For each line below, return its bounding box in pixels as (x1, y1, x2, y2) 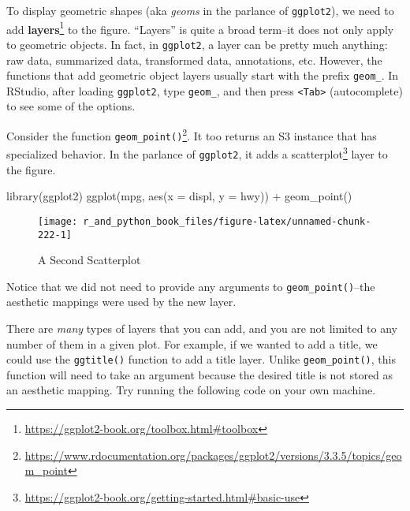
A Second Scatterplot (38, 252, 141, 268)
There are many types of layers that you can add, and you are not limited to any (6, 320, 397, 337)
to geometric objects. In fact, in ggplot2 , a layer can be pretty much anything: (6, 35, 388, 52)
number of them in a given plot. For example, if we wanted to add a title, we (6, 335, 378, 352)
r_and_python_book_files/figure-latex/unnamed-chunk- (83, 215, 371, 227)
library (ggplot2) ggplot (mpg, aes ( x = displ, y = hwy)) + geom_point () (6, 188, 352, 204)
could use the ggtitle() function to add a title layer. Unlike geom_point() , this (6, 351, 396, 367)
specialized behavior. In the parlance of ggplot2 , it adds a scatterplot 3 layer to (6, 144, 388, 162)
